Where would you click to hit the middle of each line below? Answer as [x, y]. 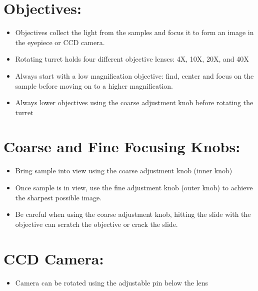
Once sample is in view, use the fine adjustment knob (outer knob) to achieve [134, 187]
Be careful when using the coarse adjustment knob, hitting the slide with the [133, 214]
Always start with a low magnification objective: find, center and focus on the [134, 75]
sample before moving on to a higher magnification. [94, 85]
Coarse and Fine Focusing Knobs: [122, 147]
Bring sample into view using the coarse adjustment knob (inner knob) [124, 171]
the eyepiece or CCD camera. [60, 42]
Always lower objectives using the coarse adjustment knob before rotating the [134, 102]
